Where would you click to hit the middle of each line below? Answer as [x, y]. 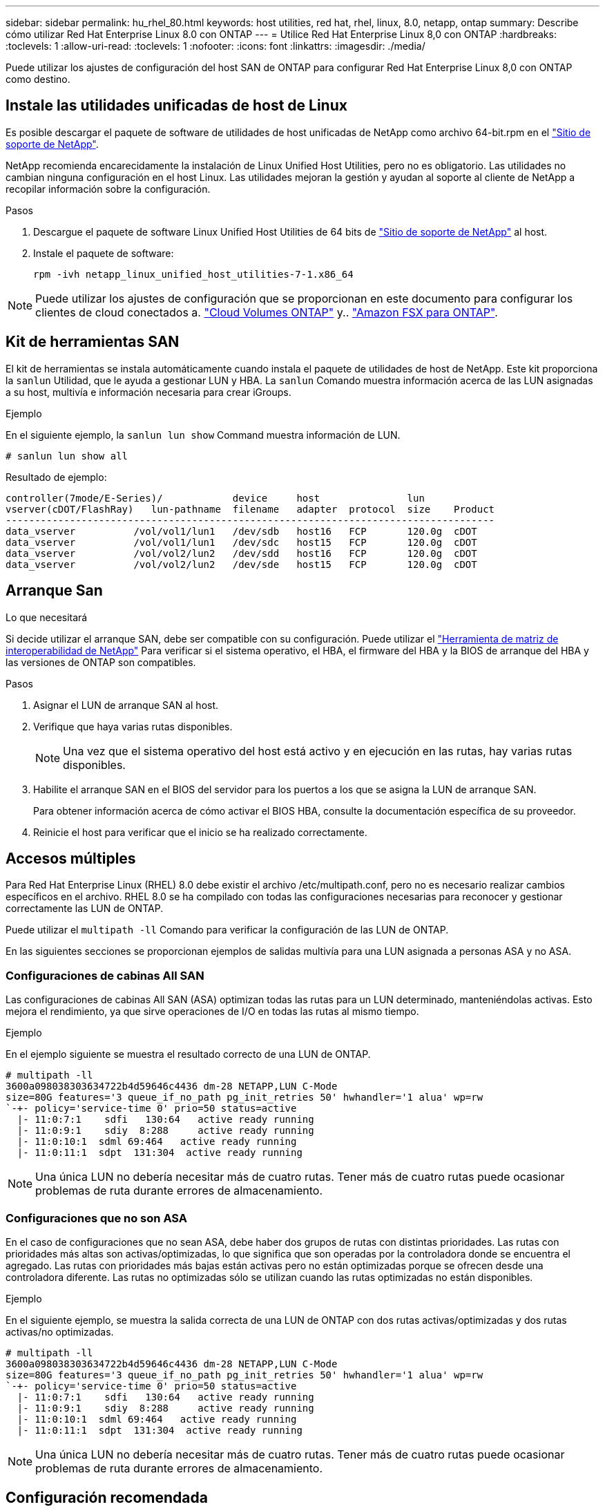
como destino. [38, 79]
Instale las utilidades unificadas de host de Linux [176, 106]
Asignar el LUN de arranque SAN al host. [126, 705]
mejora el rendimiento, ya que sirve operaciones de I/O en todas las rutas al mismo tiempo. [212, 1012]
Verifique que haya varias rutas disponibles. [133, 726]
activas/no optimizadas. [60, 1331]
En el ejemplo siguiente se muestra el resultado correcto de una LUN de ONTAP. [188, 1054]
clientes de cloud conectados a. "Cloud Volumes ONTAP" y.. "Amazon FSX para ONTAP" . [267, 312]
